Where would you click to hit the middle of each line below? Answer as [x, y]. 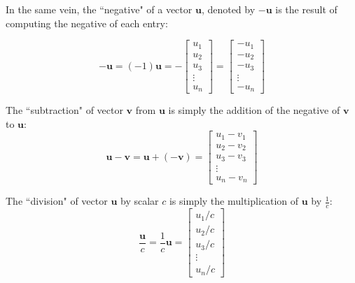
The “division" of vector [57, 201]
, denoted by [228, 9]
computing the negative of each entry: [87, 23]
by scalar [140, 201]
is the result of [306, 9]
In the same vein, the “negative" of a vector [99, 9]
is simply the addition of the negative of [254, 110]
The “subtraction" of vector [64, 110]
